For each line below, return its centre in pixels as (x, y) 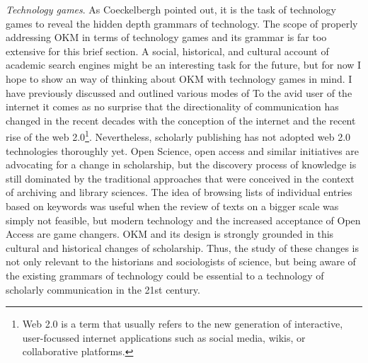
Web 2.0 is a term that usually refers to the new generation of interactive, (183, 324)
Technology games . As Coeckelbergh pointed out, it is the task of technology (171, 9)
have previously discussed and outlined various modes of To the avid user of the (179, 92)
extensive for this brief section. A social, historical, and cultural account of (167, 51)
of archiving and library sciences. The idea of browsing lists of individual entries (179, 192)
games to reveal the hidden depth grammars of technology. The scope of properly (182, 23)
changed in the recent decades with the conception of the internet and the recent (181, 120)
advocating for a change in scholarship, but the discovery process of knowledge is (181, 165)
